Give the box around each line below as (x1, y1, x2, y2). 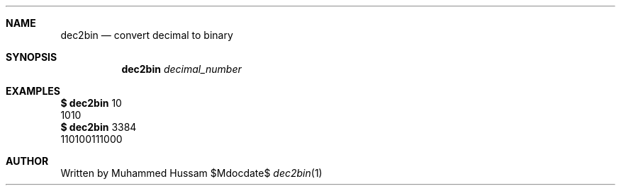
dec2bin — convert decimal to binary (60, 29, 233, 41)
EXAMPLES (6, 85, 60, 97)
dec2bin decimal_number (121, 63, 242, 75)
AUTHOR (6, 155, 49, 167)
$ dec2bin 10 (60, 97, 122, 109)
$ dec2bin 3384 (60, 121, 137, 133)
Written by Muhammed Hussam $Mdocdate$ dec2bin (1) (60, 167, 323, 179)
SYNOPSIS (6, 51, 57, 63)
